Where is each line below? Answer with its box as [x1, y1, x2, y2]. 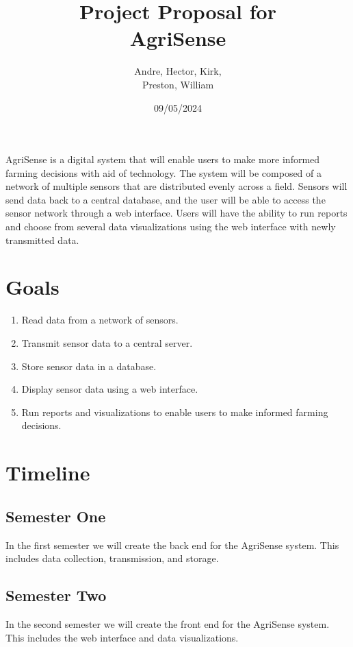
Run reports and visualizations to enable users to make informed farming [21, 404, 328, 419]
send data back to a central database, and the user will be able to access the [5, 192, 326, 206]
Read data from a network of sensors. [21, 313, 179, 327]
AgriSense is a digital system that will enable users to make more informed [5, 152, 320, 167]
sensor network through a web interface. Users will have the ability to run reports [5, 206, 348, 220]
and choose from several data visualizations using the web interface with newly [5, 219, 336, 234]
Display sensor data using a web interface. [21, 382, 198, 396]
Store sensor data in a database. [21, 358, 157, 373]
